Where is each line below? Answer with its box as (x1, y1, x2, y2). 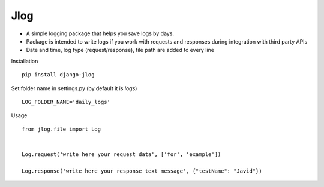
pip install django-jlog (22, 72, 95, 78)
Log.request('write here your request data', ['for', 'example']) (22, 151, 221, 158)
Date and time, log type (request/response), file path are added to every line (26, 47, 214, 54)
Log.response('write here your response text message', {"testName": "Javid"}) (22, 167, 262, 174)
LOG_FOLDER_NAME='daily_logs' (22, 99, 111, 105)
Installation (11, 57, 38, 65)
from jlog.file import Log (22, 125, 101, 133)
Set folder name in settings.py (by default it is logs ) (11, 84, 137, 92)
